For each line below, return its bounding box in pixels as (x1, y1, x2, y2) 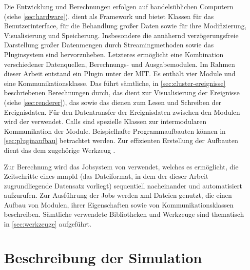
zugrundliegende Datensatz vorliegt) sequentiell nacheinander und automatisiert (4, 180, 243, 190)
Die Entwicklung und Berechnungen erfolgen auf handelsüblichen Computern (4, 1, 234, 11)
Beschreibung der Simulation (4, 247, 202, 267)
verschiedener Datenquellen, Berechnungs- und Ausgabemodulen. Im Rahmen (4, 59, 235, 69)
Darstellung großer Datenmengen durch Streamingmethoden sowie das (4, 40, 214, 50)
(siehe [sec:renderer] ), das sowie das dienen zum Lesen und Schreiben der (4, 97, 222, 107)
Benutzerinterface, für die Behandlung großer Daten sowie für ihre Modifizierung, (4, 21, 247, 31)
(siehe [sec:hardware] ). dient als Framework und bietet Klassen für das (4, 11, 214, 21)
